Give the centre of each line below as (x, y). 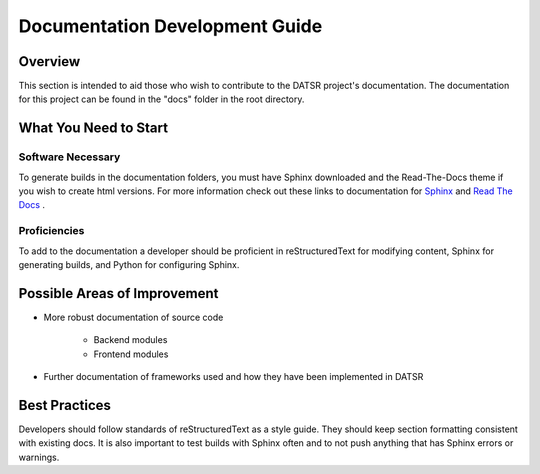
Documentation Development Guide (170, 26)
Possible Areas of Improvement (118, 293)
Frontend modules (131, 354)
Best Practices (65, 405)
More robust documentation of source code (133, 317)
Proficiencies (51, 231)
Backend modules (130, 340)
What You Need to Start (93, 128)
